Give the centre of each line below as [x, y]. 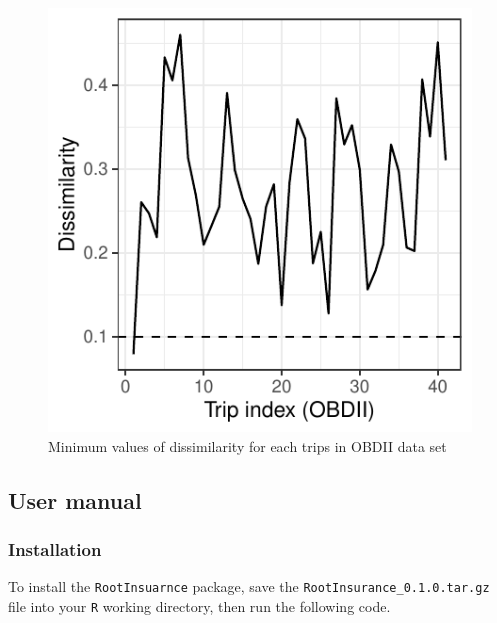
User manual [75, 499]
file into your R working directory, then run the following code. [199, 605]
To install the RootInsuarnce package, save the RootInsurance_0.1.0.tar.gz [249, 586]
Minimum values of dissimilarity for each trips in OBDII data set [247, 445]
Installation [55, 548]
